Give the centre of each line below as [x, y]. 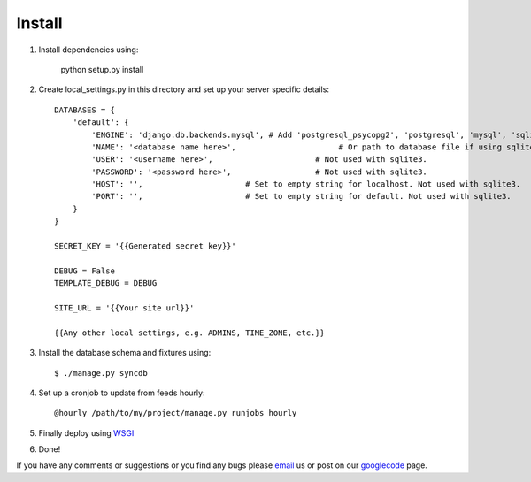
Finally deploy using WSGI [86, 432]
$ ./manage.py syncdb [101, 373]
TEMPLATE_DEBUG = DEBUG [106, 283]
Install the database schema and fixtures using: [125, 353]
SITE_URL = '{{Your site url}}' [124, 308]
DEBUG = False [85, 271]
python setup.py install [102, 69]
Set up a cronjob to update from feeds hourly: [122, 393]
